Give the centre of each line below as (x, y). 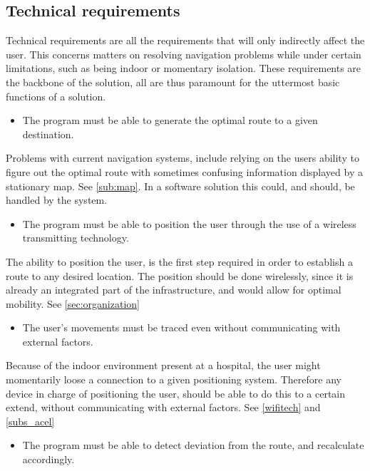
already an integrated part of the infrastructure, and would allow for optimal (174, 290)
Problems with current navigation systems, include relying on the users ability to (183, 158)
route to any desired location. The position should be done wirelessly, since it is (180, 275)
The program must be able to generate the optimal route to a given (170, 120)
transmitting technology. (76, 238)
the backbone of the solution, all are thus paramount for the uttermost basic (173, 82)
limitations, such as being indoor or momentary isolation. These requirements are (184, 68)
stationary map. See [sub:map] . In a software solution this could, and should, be (180, 186)
